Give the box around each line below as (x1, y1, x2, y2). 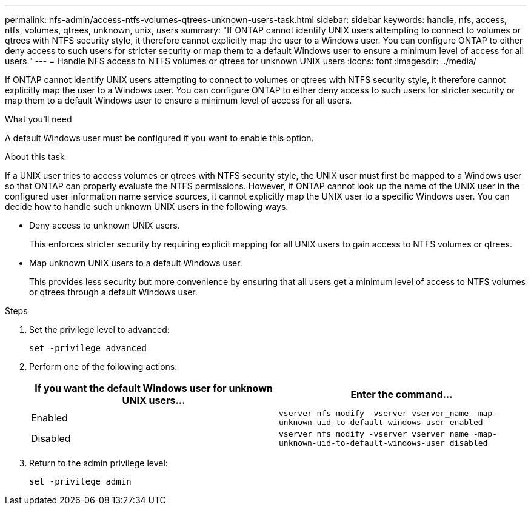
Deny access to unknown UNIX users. (29, 220, 180, 230)
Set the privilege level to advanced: (29, 324, 170, 335)
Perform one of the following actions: (29, 361, 178, 372)
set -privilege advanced (29, 343, 147, 353)
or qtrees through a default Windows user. (29, 287, 198, 297)
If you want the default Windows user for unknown (35, 382, 273, 394)
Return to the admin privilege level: (29, 458, 168, 468)
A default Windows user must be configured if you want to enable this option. (5, 133, 314, 143)
